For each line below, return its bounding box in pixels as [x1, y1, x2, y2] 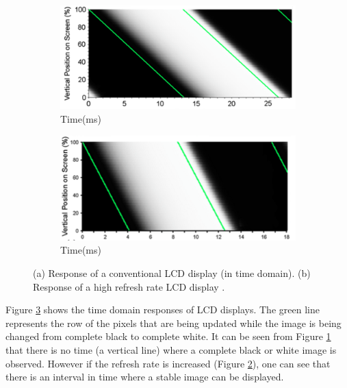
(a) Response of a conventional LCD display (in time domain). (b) [33, 266, 311, 280]
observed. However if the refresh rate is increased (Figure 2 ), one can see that [5, 356, 331, 370]
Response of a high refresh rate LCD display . [33, 279, 225, 293]
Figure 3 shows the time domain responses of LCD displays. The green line [5, 302, 320, 317]
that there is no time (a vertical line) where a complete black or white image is [5, 342, 337, 356]
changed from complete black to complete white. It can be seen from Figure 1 [5, 329, 331, 343]
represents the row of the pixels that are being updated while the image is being [5, 315, 342, 330]
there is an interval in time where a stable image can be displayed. [5, 369, 284, 384]
